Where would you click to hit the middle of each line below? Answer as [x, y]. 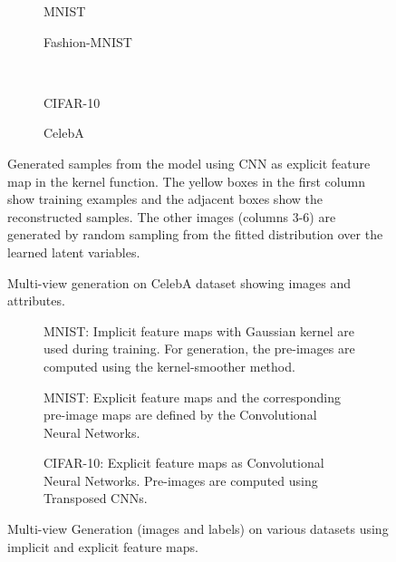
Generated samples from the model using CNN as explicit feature [189, 163]
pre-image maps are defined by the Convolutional [180, 415]
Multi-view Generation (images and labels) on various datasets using [198, 529]
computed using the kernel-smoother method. [169, 366]
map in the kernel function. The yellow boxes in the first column [186, 181]
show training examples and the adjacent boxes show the [165, 199]
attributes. [36, 300]
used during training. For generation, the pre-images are [199, 349]
